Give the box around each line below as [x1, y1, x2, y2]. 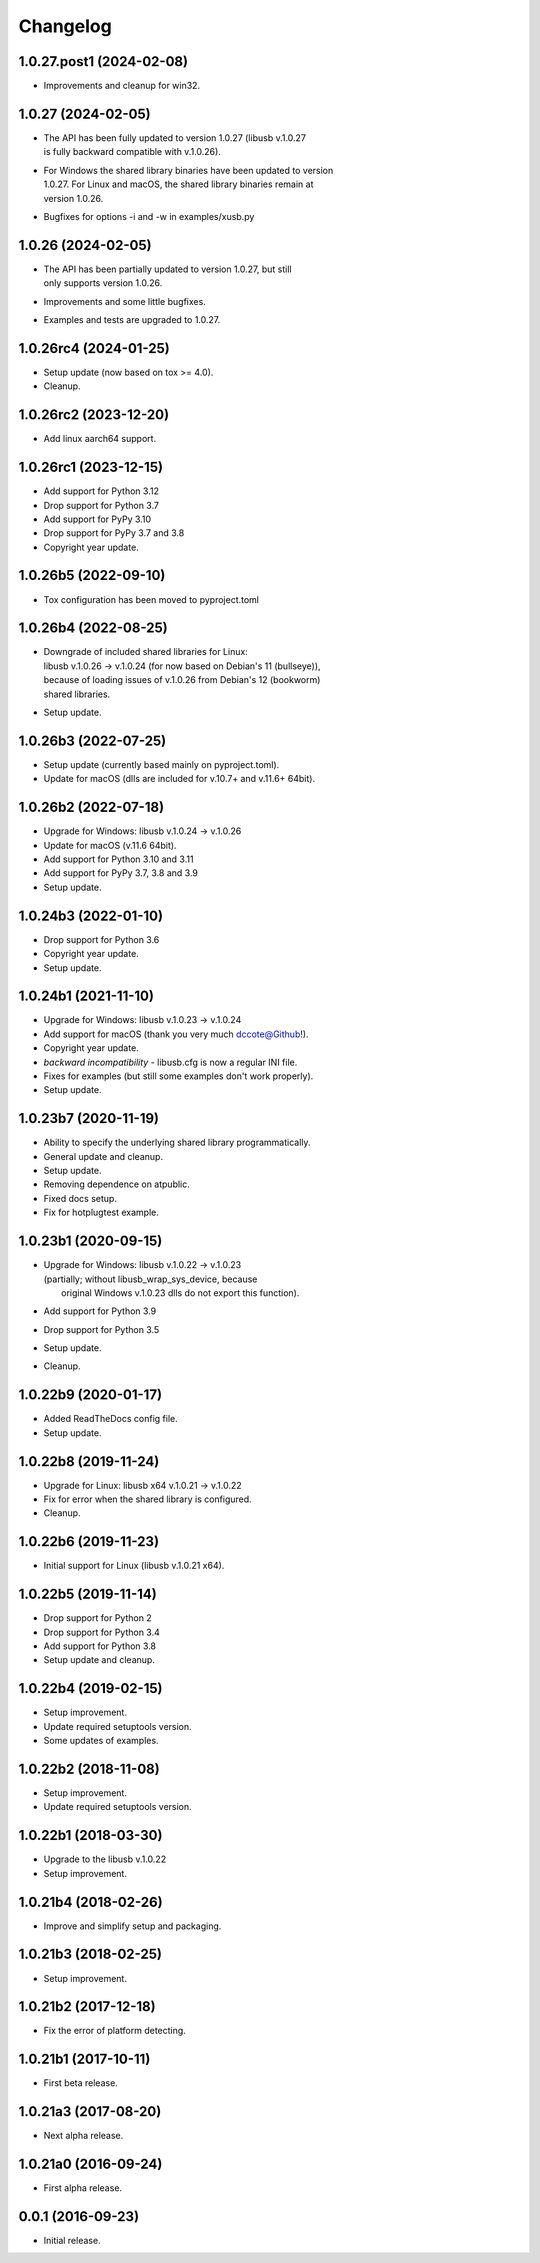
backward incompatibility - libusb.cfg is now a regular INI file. [43, 1056, 298, 1068]
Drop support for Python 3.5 [43, 1323, 160, 1335]
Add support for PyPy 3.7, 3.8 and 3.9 [43, 867, 199, 879]
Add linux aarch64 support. [43, 433, 157, 445]
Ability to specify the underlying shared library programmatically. [43, 1136, 311, 1149]
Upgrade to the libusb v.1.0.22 [43, 1853, 167, 1865]
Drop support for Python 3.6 [43, 933, 160, 945]
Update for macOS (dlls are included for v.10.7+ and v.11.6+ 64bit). [43, 773, 315, 785]
